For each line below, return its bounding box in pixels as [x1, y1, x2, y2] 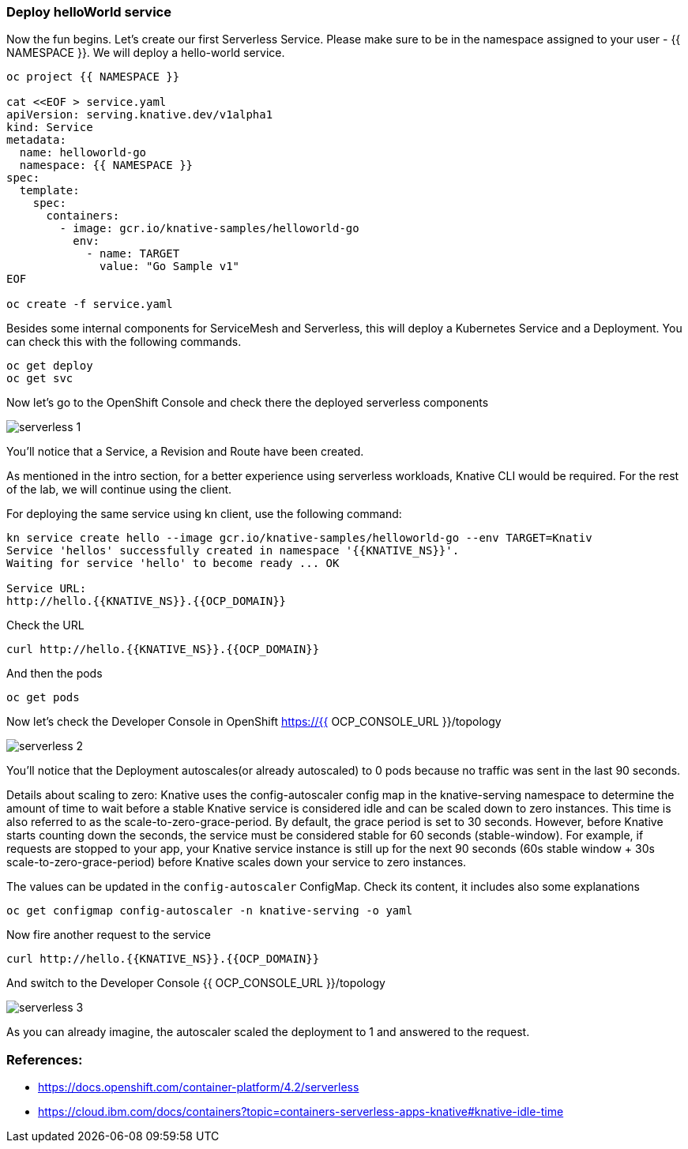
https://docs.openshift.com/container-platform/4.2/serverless [38, 1080, 359, 1095]
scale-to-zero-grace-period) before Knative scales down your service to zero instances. [6, 855, 467, 869]
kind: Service [6, 121, 93, 134]
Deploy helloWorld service [6, 4, 171, 20]
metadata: [6, 133, 66, 147]
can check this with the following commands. [6, 335, 242, 349]
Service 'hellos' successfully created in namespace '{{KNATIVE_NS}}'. [6, 544, 460, 558]
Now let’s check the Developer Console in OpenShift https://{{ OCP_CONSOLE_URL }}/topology [6, 715, 502, 729]
